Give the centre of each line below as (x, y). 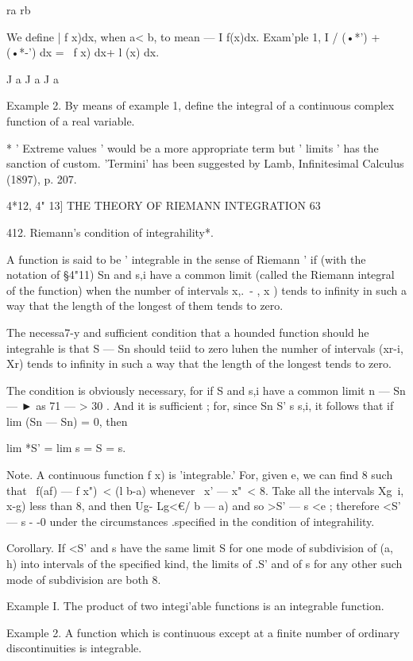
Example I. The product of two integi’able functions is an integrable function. (195, 606)
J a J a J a (33, 78)
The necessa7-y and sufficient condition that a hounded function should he (188, 332)
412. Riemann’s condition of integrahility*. (110, 232)
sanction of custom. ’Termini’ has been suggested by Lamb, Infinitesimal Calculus (205, 163)
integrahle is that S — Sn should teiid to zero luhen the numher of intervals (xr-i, (205, 348)
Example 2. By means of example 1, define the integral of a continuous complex (201, 105)
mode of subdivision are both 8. (84, 579)
